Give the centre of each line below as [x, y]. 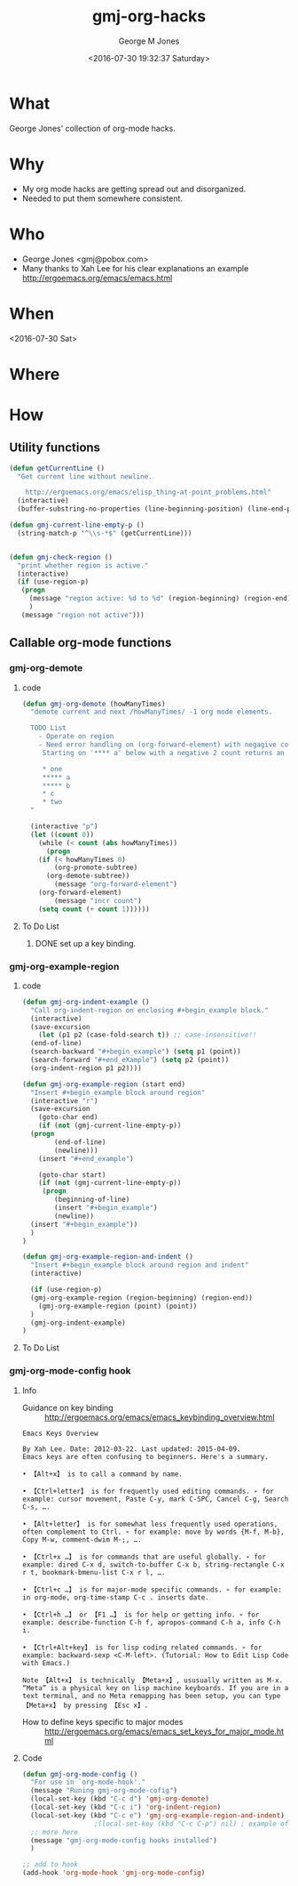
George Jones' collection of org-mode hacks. [92, 128]
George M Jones [149, 41]
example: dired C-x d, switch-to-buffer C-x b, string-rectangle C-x [153, 1564]
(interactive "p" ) [64, 826]
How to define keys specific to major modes [102, 1721]
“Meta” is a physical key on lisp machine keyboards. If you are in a [155, 1688]
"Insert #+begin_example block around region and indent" [140, 1265]
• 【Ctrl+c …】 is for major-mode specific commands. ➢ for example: [152, 1590]
